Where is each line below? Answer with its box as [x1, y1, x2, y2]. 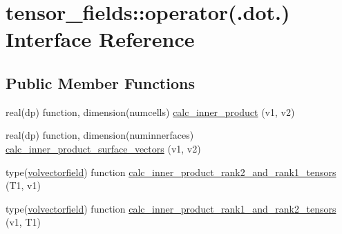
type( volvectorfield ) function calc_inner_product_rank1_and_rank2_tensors [6, 201, 336, 215]
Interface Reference [6, 25, 195, 53]
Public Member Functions [6, 72, 195, 93]
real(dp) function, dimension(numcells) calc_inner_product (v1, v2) [6, 104, 295, 119]
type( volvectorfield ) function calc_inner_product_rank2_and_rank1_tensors [6, 164, 336, 179]
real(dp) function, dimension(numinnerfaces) [6, 128, 194, 142]
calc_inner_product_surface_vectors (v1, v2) [6, 141, 201, 155]
